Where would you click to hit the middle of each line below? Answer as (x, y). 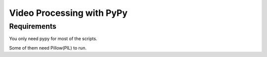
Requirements (33, 26)
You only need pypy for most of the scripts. (53, 39)
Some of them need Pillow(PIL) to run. (48, 48)
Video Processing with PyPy (68, 13)
